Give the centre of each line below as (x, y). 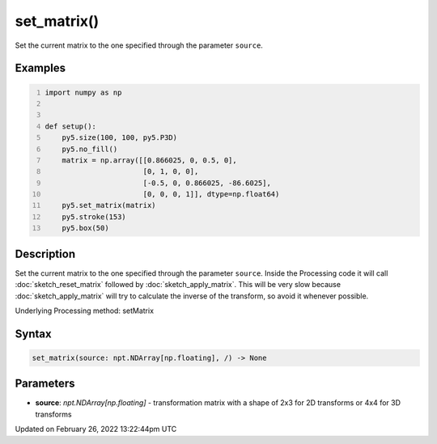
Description (45, 254)
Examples (40, 68)
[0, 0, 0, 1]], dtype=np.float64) (211, 195)
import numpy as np (83, 92)
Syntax (33, 334)
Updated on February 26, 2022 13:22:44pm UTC (96, 429)
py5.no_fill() (90, 149)
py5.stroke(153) (94, 217)
